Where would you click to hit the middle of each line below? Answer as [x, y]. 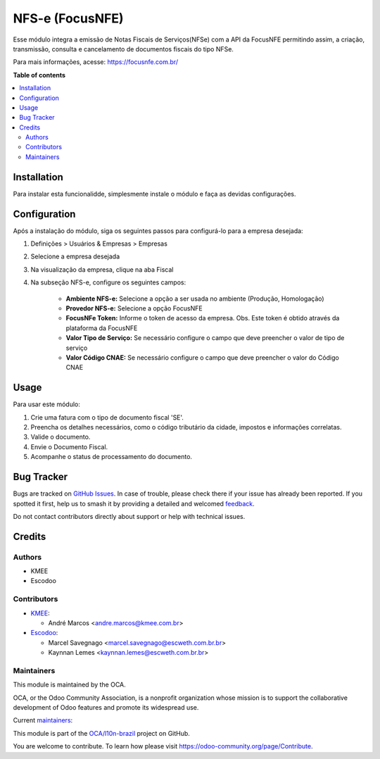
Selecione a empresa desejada [75, 256]
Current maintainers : [43, 720]
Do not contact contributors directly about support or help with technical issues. [129, 516]
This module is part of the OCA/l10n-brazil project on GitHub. [101, 733]
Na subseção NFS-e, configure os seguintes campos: [108, 282]
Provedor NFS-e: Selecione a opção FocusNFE [134, 308]
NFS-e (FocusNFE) [68, 18]
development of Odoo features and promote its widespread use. [106, 708]
